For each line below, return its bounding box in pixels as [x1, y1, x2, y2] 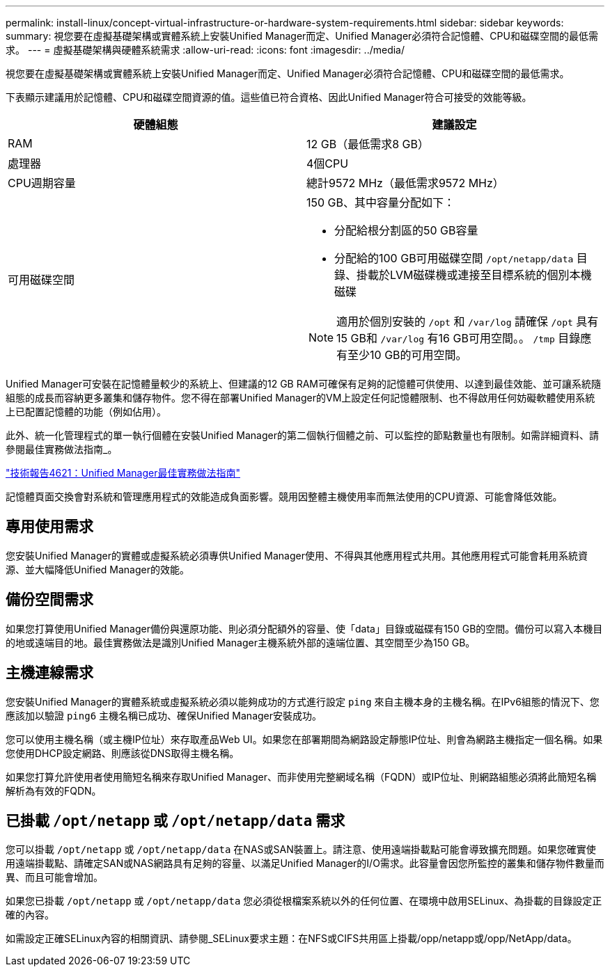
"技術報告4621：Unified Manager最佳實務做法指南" [6, 467, 240, 479]
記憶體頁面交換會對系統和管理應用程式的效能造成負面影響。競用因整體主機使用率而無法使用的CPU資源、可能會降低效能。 [6, 491, 563, 502]
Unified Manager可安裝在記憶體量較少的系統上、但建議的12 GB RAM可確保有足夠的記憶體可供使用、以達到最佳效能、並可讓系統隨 [6, 378, 602, 390]
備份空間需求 [6, 591, 93, 609]
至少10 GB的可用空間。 [347, 348, 467, 362]
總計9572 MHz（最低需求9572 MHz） [306, 176, 504, 190]
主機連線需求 [6, 664, 93, 682]
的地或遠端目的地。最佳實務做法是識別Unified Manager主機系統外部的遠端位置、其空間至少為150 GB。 [6, 636, 476, 648]
